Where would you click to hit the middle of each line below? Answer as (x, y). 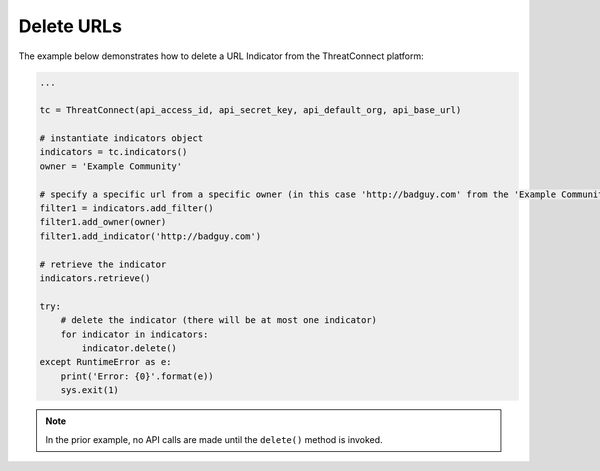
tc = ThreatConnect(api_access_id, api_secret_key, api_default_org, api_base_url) (250, 110)
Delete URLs (70, 26)
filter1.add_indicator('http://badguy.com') (150, 236)
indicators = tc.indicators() (113, 152)
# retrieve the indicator (103, 264)
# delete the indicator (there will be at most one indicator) (219, 320)
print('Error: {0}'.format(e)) (137, 376)
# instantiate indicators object (121, 138)
